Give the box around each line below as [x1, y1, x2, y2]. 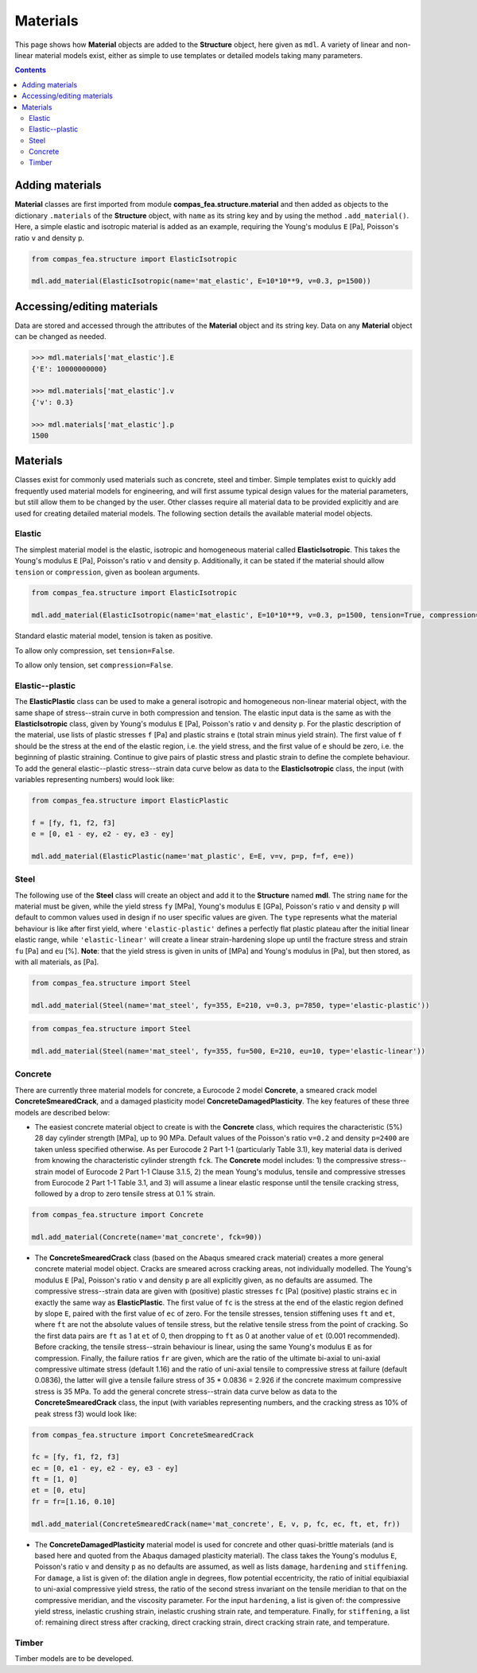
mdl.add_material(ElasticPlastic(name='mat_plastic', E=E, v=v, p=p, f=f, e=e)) [31, 851, 355, 861]
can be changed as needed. [14, 332, 107, 341]
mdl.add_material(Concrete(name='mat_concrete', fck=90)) [31, 1233, 262, 1242]
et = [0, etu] [31, 1486, 87, 1495]
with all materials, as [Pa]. [14, 957, 99, 967]
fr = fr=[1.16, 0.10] [31, 1496, 116, 1506]
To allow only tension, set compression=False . [14, 660, 174, 670]
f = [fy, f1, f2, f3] [31, 818, 116, 827]
